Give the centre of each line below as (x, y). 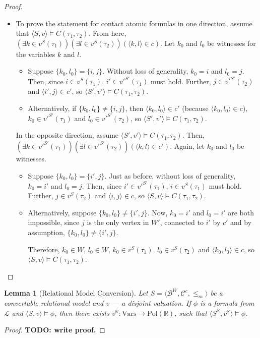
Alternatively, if (52, 108)
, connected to (182, 222)
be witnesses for (232, 43)
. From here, (107, 33)
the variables (36, 54)
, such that (191, 313)
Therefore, (44, 249)
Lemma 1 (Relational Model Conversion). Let (76, 293)
